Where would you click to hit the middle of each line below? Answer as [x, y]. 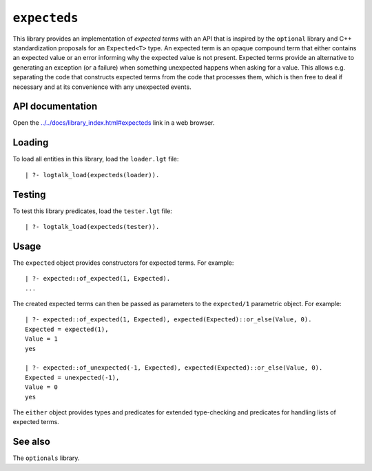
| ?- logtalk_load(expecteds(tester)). [92, 227]
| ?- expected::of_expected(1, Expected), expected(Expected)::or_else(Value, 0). [168, 320]
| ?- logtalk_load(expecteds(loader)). [92, 175]
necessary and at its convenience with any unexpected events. [102, 87]
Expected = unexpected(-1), [72, 377]
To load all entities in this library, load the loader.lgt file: [96, 159]
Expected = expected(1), [67, 329]
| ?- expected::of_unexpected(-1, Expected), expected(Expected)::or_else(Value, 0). [174, 368]
